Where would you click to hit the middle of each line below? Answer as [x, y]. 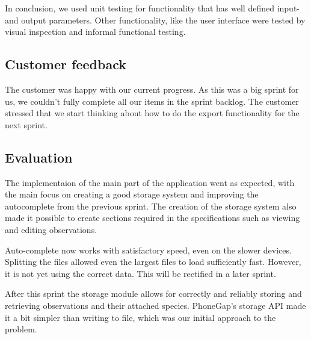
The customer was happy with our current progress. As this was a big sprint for [152, 89]
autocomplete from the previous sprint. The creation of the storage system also [151, 206]
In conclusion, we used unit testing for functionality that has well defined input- [152, 8]
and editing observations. [51, 229]
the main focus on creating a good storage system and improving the [132, 194]
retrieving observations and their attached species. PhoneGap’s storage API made [155, 305]
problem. [21, 329]
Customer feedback [66, 64]
